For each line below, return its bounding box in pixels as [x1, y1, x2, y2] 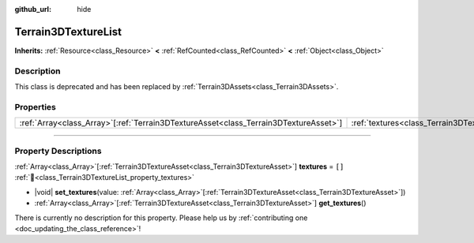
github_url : [14, 5, 51, 13]
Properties [14, 101, 57, 112]
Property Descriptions [14, 145, 102, 156]
